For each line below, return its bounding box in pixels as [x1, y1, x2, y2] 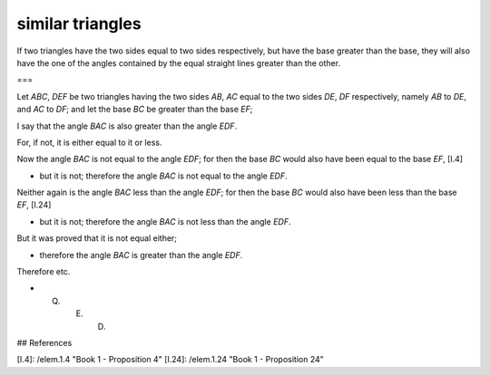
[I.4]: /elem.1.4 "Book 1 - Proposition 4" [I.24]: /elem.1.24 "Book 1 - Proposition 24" [16, 354, 324, 365]
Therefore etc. [16, 266, 71, 277]
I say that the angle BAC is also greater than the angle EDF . [16, 120, 238, 131]
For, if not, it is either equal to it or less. [16, 137, 162, 148]
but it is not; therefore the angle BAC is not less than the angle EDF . [39, 216, 291, 226]
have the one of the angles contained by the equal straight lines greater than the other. [16, 57, 340, 68]
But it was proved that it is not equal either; [16, 233, 177, 244]
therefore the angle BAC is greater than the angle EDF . [39, 249, 243, 260]
